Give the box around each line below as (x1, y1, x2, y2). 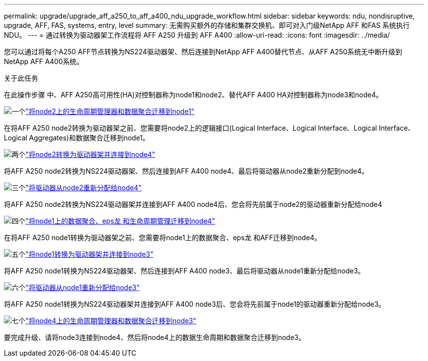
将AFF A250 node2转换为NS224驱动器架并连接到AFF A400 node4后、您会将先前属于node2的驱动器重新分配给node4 (4, 200, 383, 208)
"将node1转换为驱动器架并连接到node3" (25, 250, 153, 258)
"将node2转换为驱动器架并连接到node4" (25, 150, 155, 158)
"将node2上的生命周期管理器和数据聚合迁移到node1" (25, 107, 194, 115)
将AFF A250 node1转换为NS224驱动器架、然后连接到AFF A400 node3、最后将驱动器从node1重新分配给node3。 (4, 267, 365, 275)
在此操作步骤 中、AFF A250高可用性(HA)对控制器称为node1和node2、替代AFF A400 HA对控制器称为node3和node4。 (4, 90, 383, 99)
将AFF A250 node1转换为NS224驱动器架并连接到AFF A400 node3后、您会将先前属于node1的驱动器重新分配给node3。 (4, 300, 385, 308)
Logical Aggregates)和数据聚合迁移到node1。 (4, 134, 150, 142)
